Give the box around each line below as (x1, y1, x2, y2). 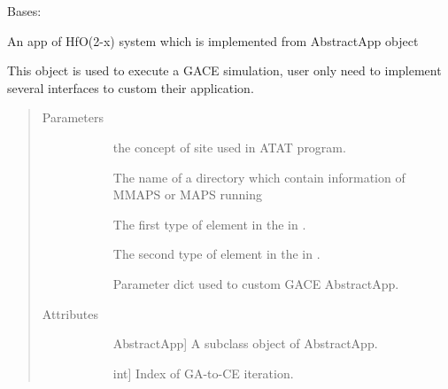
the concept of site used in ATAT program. (112, 137, 346, 156)
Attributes (42, 304, 98, 323)
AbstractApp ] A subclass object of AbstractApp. (112, 334, 378, 353)
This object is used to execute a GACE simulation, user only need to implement (7, 61, 442, 80)
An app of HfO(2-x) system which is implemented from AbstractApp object (7, 31, 419, 50)
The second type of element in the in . (112, 245, 321, 263)
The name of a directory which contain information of (112, 167, 406, 186)
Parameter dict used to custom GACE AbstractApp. (112, 274, 399, 292)
